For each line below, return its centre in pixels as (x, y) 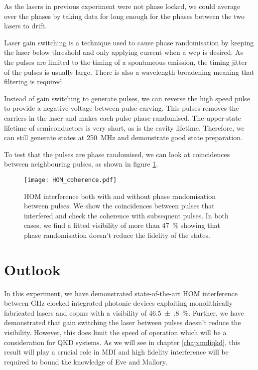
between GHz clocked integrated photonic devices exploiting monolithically (119, 303)
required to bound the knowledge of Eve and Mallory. (86, 361)
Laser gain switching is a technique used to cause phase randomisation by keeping (129, 42)
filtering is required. (34, 82)
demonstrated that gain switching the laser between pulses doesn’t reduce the (123, 322)
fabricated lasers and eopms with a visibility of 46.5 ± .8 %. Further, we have (124, 312)
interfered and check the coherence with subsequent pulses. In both (126, 215)
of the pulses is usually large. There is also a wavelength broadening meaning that (129, 72)
